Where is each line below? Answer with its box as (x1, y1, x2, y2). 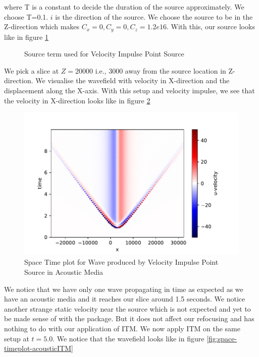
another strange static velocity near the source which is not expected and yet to (4, 303, 251, 314)
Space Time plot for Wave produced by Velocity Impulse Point (24, 257, 219, 267)
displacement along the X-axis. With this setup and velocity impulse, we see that (4, 85, 255, 96)
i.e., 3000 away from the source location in (95, 65, 226, 76)
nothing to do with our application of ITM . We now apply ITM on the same (4, 323, 240, 334)
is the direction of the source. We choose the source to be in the (55, 11, 253, 22)
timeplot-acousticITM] (4, 343, 73, 353)
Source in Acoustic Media (24, 267, 103, 277)
